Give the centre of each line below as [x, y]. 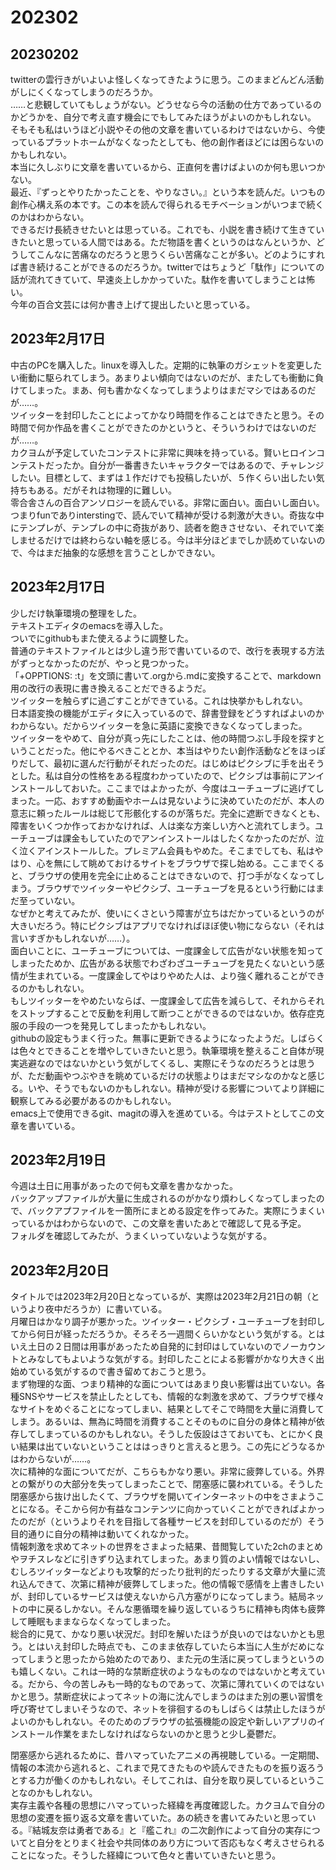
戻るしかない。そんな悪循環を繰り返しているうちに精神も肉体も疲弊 [185, 1609]
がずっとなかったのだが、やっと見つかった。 [102, 663]
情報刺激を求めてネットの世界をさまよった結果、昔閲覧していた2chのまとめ [166, 1547]
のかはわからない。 [50, 217]
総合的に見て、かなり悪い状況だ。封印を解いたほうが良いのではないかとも [163, 1634]
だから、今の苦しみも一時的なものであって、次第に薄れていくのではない [176, 1684]
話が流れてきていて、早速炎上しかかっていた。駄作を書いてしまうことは [158, 279]
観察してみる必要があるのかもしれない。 [93, 1100]
